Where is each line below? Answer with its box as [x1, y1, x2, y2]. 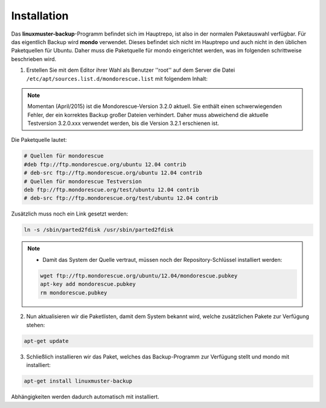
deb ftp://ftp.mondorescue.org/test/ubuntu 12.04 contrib [24, 186, 199, 193]
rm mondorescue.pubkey [40, 289, 107, 296]
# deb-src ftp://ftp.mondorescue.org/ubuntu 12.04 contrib [24, 170, 202, 176]
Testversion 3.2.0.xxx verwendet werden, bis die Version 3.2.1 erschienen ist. [27, 120, 220, 127]
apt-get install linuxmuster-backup [24, 378, 133, 384]
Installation [11, 9, 69, 22]
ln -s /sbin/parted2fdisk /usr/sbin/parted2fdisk [24, 226, 174, 234]
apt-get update [24, 337, 69, 344]
